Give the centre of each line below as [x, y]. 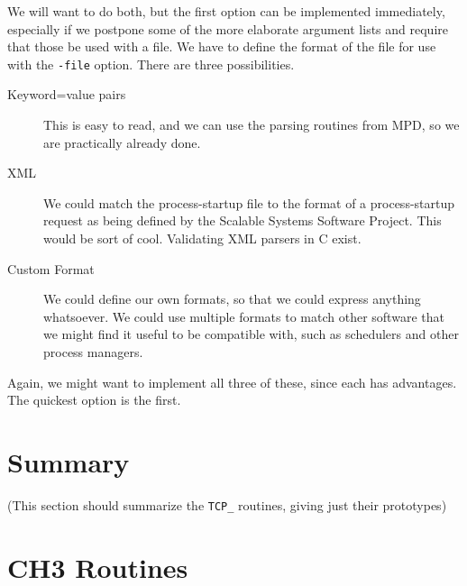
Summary [69, 461]
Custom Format [51, 268]
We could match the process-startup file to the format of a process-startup [249, 202]
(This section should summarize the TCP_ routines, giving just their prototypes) [227, 504]
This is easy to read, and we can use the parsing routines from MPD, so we [252, 125]
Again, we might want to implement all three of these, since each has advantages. [232, 382]
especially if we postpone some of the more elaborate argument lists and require [228, 28]
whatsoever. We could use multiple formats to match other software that [244, 316]
